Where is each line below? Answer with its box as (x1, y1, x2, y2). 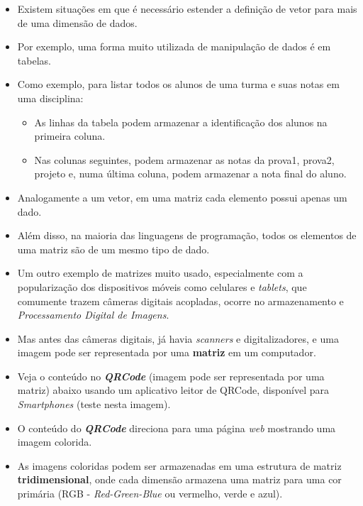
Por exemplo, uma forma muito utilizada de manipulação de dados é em (17, 39, 331, 54)
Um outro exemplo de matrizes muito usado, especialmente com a (17, 265, 303, 280)
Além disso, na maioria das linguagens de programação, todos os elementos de (17, 228, 357, 243)
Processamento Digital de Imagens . (17, 307, 169, 322)
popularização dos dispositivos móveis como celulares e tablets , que (17, 279, 307, 294)
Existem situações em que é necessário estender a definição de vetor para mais (17, 1, 357, 16)
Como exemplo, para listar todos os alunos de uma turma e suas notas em (17, 77, 340, 92)
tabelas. (17, 53, 51, 67)
